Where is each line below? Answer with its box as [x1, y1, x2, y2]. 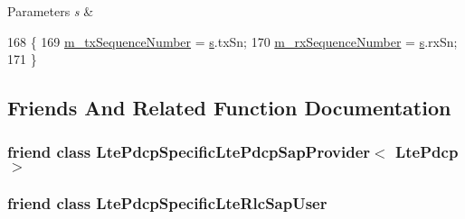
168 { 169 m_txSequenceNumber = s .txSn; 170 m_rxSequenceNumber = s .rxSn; [7, 32, 458, 50]
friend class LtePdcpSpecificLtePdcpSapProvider [7, 141, 371, 163]
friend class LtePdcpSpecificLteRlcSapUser [7, 192, 327, 214]
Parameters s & [7, 2, 94, 20]
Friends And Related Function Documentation [7, 94, 451, 122]
